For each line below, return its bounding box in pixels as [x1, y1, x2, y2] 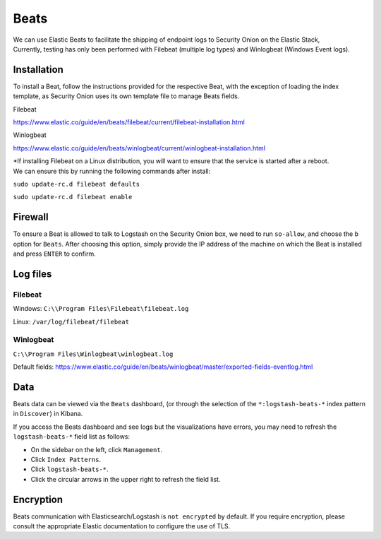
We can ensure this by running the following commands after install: [13, 167, 211, 175]
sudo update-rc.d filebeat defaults [13, 180, 140, 188]
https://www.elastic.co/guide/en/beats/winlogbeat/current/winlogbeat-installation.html [13, 143, 266, 152]
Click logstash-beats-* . [30, 465, 109, 473]
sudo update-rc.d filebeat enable [13, 193, 133, 201]
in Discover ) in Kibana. [13, 410, 83, 418]
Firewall [13, 211, 49, 223]
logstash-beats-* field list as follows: [13, 432, 131, 441]
